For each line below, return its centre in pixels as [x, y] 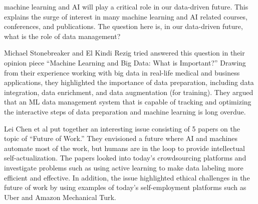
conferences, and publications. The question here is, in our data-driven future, [123, 26]
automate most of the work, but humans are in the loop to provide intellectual [124, 148]
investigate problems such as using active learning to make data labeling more [124, 167]
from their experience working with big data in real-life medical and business [122, 72]
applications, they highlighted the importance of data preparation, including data [129, 82]
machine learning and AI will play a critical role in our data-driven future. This [126, 6]
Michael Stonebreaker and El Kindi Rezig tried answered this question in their [124, 53]
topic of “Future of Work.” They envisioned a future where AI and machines [121, 138]
